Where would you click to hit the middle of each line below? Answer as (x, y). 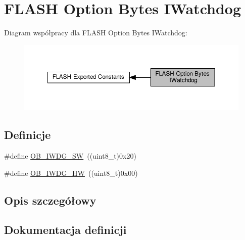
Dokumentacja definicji (65, 230)
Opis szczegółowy (50, 200)
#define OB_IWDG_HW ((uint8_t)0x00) (71, 173)
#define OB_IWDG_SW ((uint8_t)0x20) (70, 156)
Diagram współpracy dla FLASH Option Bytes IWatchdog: (96, 33)
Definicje (28, 135)
